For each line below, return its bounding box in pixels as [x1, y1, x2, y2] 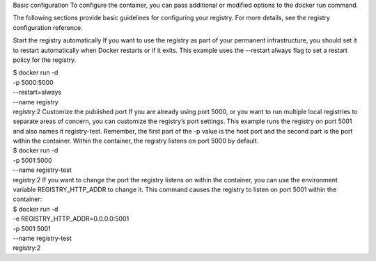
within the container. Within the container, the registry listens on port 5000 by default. [13, 136, 259, 145]
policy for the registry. [13, 56, 77, 64]
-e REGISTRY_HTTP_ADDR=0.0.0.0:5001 [13, 214, 130, 223]
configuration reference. [13, 23, 83, 31]
